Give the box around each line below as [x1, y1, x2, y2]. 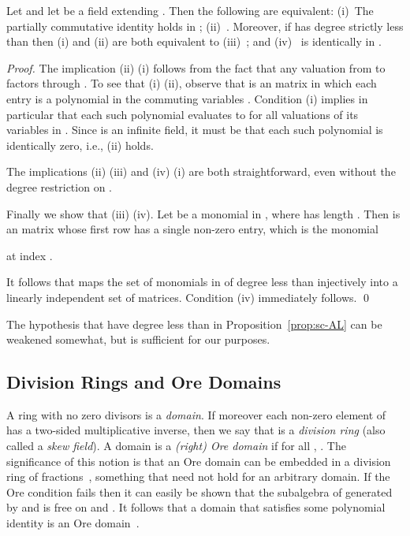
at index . [6, 247, 53, 263]
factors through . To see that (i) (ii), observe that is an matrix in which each [6, 75, 377, 91]
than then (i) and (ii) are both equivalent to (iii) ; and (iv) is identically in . [6, 33, 382, 50]
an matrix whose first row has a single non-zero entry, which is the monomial [6, 221, 378, 237]
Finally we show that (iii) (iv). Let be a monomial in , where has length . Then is [6, 205, 401, 221]
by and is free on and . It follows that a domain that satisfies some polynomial [6, 499, 386, 516]
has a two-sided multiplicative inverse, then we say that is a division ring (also [6, 422, 386, 438]
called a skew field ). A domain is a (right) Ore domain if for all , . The [6, 437, 346, 454]
